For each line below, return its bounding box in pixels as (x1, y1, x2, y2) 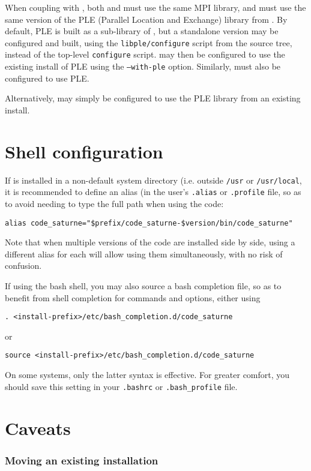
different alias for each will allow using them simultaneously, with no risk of (5, 247, 283, 260)
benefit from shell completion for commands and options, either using (5, 291, 261, 304)
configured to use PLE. (5, 71, 89, 84)
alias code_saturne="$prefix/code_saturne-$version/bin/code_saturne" (5, 218, 293, 227)
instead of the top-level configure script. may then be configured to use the (5, 48, 285, 61)
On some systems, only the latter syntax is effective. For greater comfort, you (5, 368, 290, 381)
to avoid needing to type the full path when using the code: (5, 197, 224, 209)
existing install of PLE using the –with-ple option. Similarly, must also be (5, 60, 281, 73)
